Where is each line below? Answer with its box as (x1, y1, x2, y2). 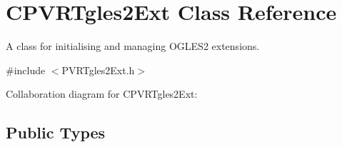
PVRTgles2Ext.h (61, 62, 135, 77)
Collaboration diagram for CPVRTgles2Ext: (6, 86, 198, 101)
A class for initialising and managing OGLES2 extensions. (6, 39, 260, 54)
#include (6, 62, 46, 77)
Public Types (6, 121, 106, 143)
